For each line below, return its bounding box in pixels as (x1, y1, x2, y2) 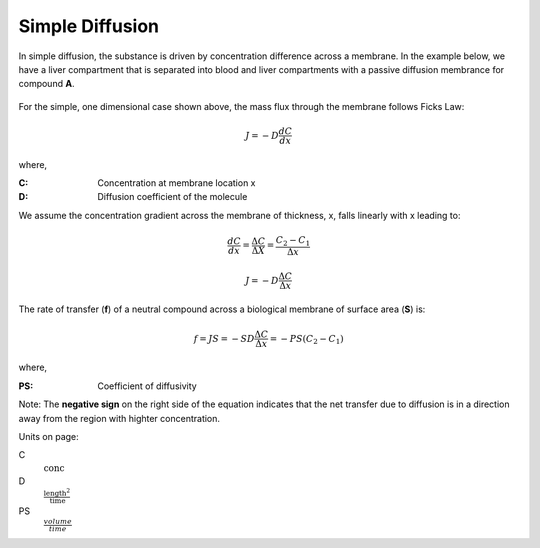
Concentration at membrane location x (97, 177, 256, 189)
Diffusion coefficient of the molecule (97, 191, 248, 203)
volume (43, 517, 72, 527)
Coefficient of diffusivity (97, 380, 197, 392)
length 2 (43, 486, 70, 498)
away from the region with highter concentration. (18, 412, 220, 424)
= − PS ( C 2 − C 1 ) (269, 333, 344, 346)
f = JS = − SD (193, 333, 255, 344)
